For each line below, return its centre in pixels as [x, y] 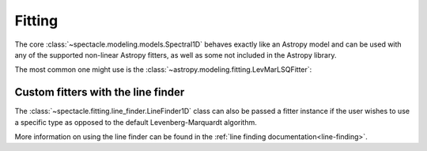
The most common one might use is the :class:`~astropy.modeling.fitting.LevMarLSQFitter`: [163, 70]
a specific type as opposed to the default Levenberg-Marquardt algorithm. [136, 122]
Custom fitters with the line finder [100, 92]
